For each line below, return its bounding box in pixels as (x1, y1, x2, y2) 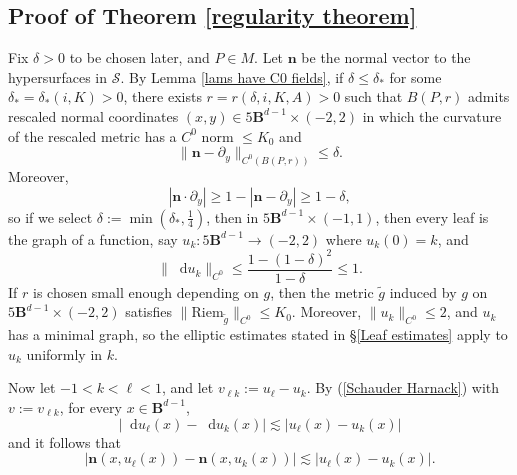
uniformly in (26, 343, 103, 364)
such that (344, 86, 403, 107)
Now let (8, 377, 56, 398)
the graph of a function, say (8, 228, 178, 249)
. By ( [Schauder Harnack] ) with (306, 377, 500, 398)
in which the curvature (362, 105, 502, 126)
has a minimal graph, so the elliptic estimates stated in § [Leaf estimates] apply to (8, 324, 508, 345)
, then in (206, 206, 259, 227)
